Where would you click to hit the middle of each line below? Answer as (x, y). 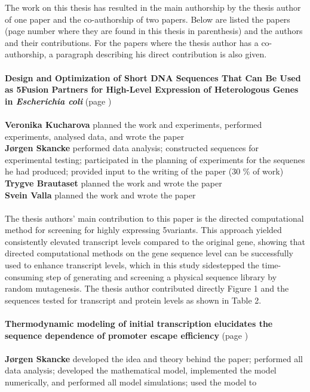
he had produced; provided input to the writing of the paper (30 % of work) (144, 171)
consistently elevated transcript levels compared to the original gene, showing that (155, 241)
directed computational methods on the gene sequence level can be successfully (149, 253)
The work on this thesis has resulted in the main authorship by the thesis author (153, 7)
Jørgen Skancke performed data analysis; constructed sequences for (132, 148)
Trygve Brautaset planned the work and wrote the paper (113, 183)
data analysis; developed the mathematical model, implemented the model (141, 370)
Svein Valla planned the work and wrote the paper (100, 195)
